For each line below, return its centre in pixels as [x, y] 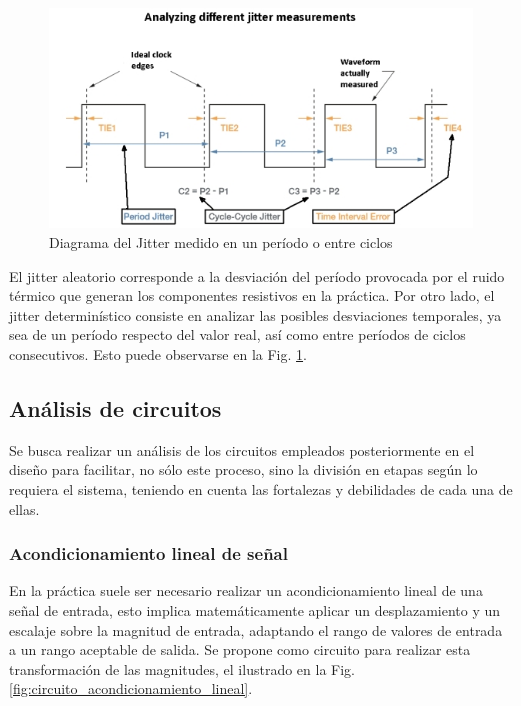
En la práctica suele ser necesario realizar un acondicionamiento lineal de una [246, 590]
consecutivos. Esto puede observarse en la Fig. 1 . [158, 354]
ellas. [24, 508]
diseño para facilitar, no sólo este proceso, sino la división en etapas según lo [243, 469]
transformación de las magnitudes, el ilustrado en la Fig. [182, 668]
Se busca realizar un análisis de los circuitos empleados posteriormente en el [242, 449]
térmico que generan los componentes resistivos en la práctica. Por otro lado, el [252, 295]
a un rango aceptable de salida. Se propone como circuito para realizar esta [240, 649]
